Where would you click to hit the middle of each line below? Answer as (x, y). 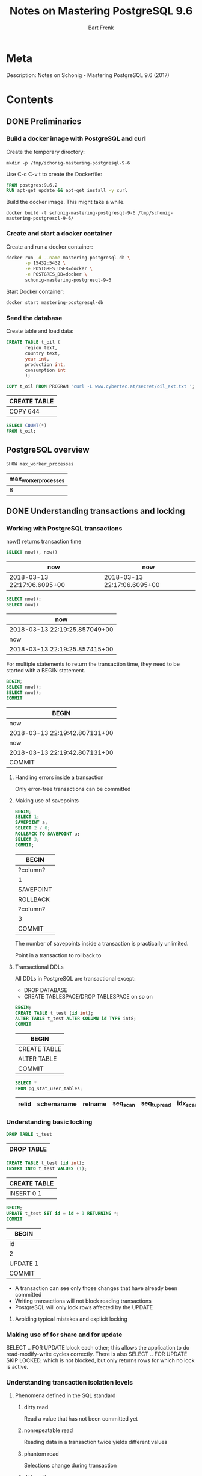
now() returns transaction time (44, 541)
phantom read (41, 1454)
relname (95, 1104)
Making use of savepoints (47, 800)
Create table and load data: (40, 331)
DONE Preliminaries (44, 122)
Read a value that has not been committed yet (81, 1419)
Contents (30, 99)
